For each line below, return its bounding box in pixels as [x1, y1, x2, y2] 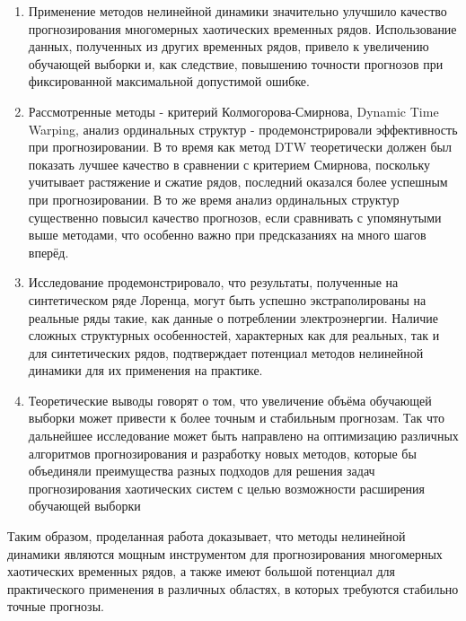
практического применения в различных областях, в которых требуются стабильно [7, 579, 459, 598]
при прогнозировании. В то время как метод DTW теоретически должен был [28, 137, 452, 156]
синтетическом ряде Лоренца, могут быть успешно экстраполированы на [28, 290, 426, 309]
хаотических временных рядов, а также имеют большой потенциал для [7, 562, 395, 581]
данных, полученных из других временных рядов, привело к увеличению [28, 37, 429, 56]
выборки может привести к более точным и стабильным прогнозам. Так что [28, 408, 444, 427]
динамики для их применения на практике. [28, 361, 263, 380]
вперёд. [28, 242, 69, 261]
